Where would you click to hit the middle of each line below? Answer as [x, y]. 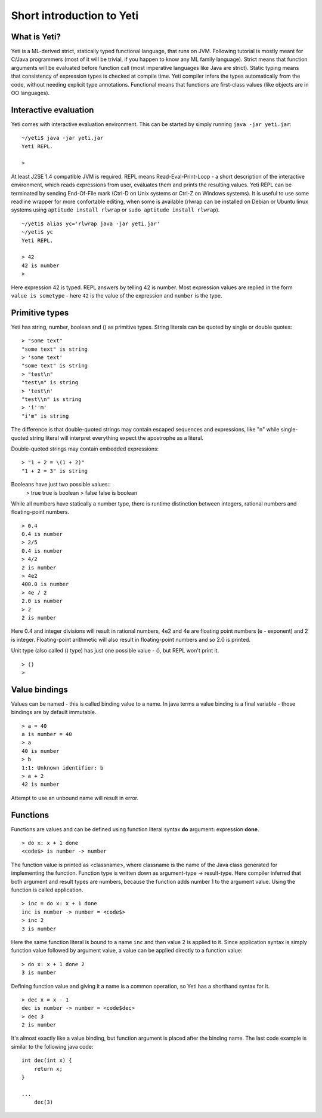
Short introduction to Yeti [75, 16]
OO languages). [30, 93]
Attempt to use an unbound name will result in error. [75, 798]
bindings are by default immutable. [54, 712]
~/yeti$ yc [38, 232]
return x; [48, 1069]
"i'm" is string [45, 416]
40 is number [41, 751]
